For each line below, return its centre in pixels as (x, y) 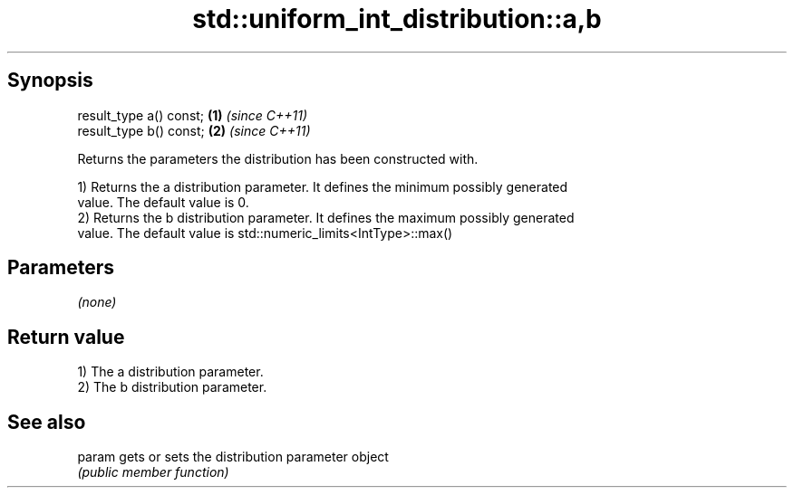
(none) (97, 302)
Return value (66, 337)
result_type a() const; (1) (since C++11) (192, 115)
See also (47, 422)
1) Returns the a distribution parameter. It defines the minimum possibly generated (323, 186)
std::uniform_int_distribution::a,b (397, 19)
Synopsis (50, 81)
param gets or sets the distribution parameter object (233, 457)
